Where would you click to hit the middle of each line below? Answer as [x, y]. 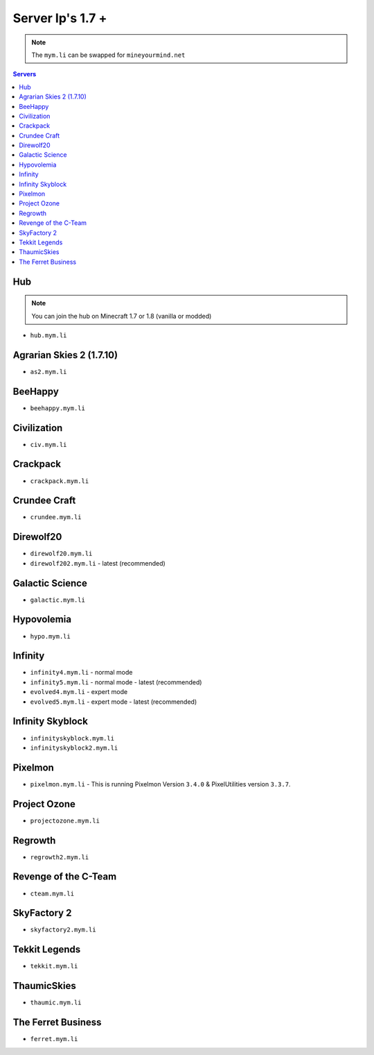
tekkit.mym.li [54, 966]
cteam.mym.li [52, 893]
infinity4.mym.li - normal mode [81, 673]
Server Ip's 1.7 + [60, 18]
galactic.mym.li [58, 600]
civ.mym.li [48, 445]
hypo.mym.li [50, 636]
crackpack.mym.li [60, 481]
